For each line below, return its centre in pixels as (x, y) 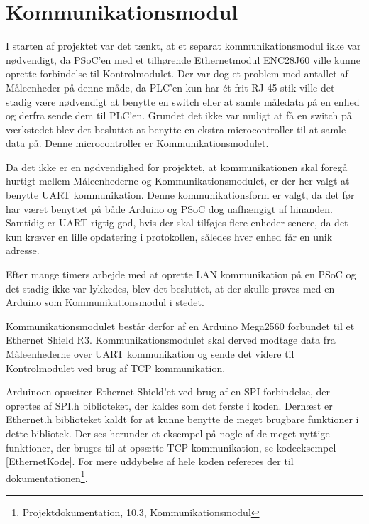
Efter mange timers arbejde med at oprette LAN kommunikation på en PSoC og (181, 274)
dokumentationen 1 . (47, 476)
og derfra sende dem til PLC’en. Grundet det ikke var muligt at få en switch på (179, 115)
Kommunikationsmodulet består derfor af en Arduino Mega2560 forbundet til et (180, 326)
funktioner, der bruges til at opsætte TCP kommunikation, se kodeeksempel (171, 447)
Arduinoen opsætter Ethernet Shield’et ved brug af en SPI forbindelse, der (168, 392)
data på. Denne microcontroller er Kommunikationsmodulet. (137, 143)
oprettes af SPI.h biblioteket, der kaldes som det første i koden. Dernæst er (169, 405)
